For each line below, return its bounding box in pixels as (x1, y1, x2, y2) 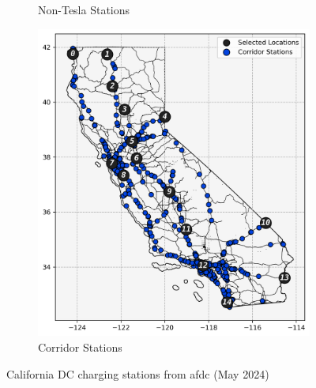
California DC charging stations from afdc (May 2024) (6, 365, 269, 382)
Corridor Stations (38, 338, 122, 355)
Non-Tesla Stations (38, 2, 130, 17)
